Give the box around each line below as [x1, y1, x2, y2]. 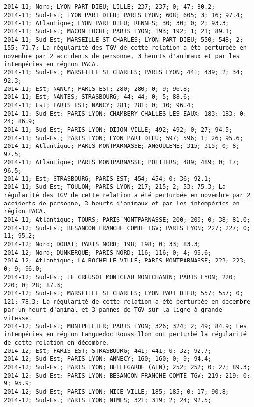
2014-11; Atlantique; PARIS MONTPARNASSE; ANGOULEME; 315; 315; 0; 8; [4, 143, 240, 150]
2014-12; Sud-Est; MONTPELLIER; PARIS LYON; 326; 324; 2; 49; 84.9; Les [4, 322, 247, 330]
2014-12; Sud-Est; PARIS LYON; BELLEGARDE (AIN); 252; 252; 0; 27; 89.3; [4, 363, 251, 371]
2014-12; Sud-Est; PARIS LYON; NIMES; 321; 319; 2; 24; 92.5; [4, 396, 212, 404]
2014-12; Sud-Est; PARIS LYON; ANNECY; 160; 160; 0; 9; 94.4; [4, 355, 212, 363]
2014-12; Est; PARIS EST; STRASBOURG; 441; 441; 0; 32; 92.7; [4, 347, 212, 354]
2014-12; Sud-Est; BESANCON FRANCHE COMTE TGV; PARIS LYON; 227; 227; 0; [4, 224, 251, 232]
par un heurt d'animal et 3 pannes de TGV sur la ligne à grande [4, 306, 222, 314]
